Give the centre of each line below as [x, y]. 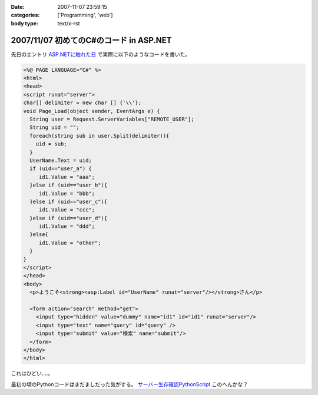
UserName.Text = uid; [61, 160]
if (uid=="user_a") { [61, 169]
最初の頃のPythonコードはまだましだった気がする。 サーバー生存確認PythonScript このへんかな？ [130, 384]
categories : [25, 15]
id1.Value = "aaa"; [67, 177]
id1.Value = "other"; [70, 243]
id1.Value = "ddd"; [67, 226]
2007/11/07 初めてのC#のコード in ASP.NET [91, 40]
